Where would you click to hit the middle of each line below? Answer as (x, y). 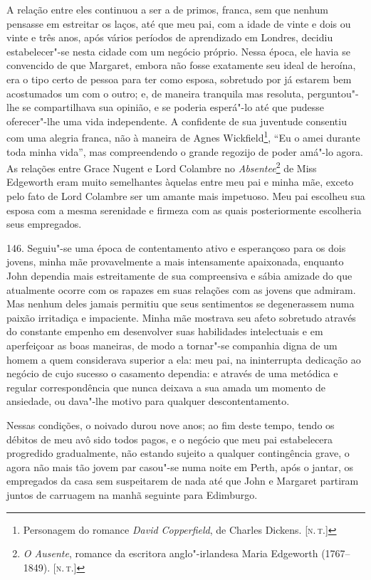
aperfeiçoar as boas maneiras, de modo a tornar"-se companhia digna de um (172, 345)
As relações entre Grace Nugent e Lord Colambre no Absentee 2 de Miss (162, 167)
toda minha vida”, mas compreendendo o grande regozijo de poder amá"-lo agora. (185, 151)
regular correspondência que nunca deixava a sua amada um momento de (166, 387)
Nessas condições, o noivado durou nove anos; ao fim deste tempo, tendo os (171, 425)
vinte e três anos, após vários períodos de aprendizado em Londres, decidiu (170, 37)
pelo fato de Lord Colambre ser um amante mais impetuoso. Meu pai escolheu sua (186, 196)
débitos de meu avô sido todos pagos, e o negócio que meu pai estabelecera (170, 439)
